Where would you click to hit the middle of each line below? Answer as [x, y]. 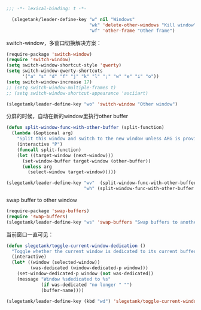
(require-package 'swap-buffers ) [48, 211]
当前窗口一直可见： [30, 234]
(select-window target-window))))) [72, 172]
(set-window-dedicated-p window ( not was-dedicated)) [85, 273]
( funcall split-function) [49, 150]
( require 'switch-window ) [38, 60]
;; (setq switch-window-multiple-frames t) [61, 88]
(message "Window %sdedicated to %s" [64, 279]
